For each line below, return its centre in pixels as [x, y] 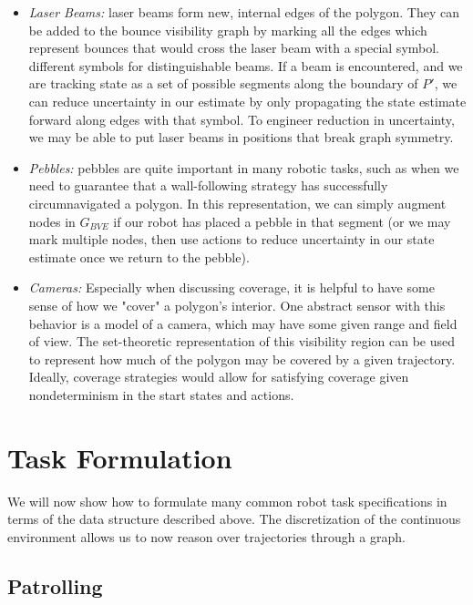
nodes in [52, 221]
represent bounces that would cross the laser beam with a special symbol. [234, 48]
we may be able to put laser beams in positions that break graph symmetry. [241, 137]
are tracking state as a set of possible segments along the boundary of [223, 83]
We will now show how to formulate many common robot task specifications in [227, 501]
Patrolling [55, 585]
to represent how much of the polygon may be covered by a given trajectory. [242, 359]
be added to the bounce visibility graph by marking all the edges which [228, 30]
